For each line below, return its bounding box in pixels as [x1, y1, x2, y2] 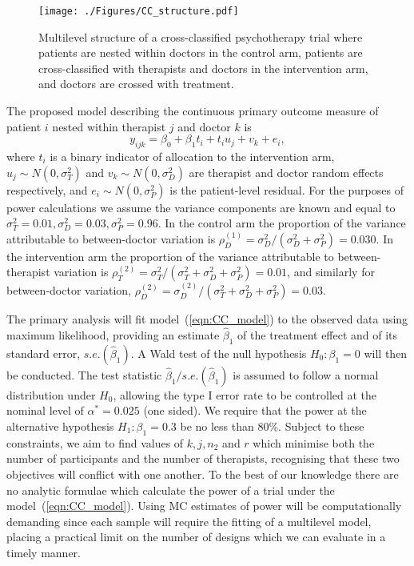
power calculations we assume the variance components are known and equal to [6, 199, 396, 215]
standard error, [6, 344, 81, 361]
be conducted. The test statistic [6, 366, 162, 383]
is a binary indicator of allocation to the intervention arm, [50, 148, 335, 165]
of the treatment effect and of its [237, 327, 398, 343]
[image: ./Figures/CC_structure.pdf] [38, 6, 239, 17]
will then [364, 344, 408, 361]
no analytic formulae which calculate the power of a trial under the [6, 481, 335, 498]
